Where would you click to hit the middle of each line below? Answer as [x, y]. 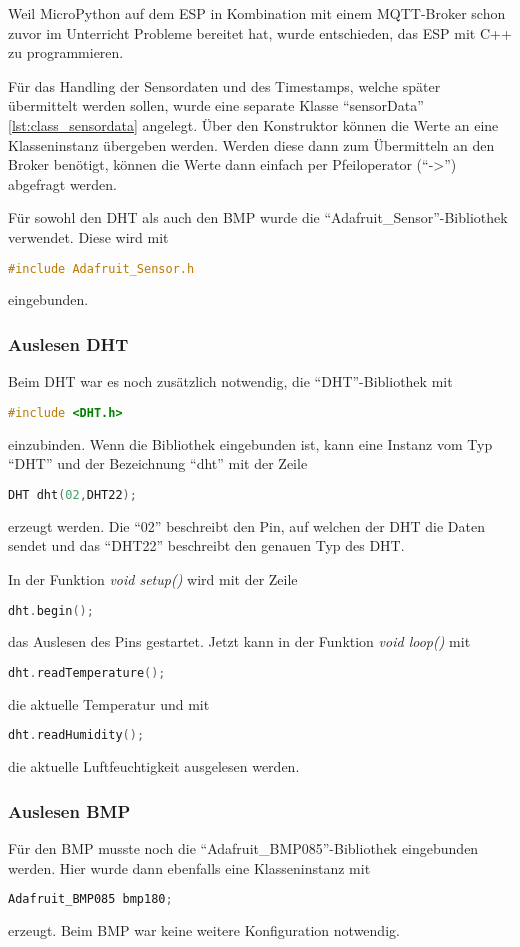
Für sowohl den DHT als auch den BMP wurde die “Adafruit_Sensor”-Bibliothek [258, 217]
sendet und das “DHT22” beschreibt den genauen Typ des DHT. [206, 545]
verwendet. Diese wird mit [88, 236]
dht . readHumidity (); [76, 735]
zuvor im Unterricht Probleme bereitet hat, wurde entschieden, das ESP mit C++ [260, 32]
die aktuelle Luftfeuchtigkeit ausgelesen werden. [154, 766]
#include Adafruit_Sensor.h [101, 268]
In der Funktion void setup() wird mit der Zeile [153, 578]
